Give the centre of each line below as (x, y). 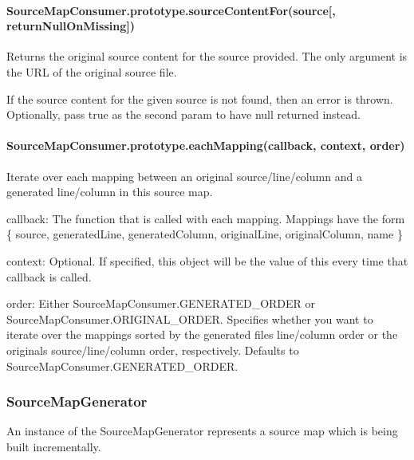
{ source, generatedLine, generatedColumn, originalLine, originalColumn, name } (205, 234)
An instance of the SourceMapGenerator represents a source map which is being (202, 431)
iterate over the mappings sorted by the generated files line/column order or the (202, 334)
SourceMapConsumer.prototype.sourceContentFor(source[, (171, 10)
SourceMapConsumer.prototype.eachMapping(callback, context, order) (206, 145)
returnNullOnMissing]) (71, 26)
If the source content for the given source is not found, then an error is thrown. (200, 98)
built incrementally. (54, 446)
